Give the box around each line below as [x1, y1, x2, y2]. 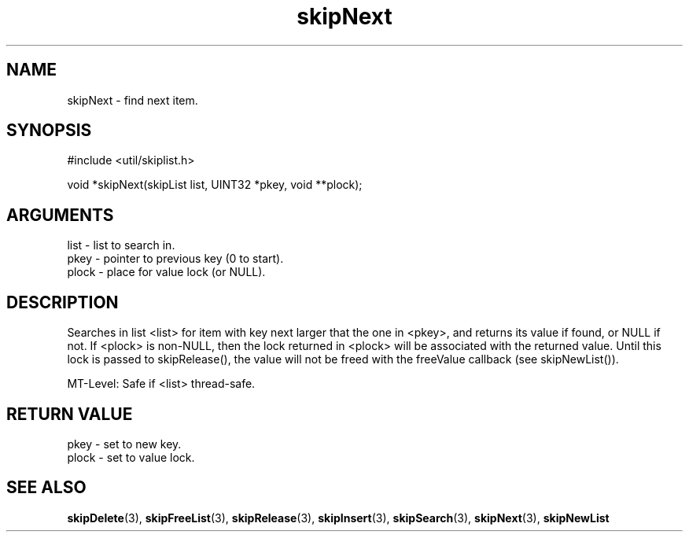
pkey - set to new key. [67, 437, 182, 451]
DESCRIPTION [6, 292, 119, 312]
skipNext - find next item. [67, 93, 198, 107]
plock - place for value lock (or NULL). [67, 265, 266, 279]
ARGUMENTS [6, 205, 114, 225]
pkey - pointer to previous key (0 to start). [67, 252, 284, 266]
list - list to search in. [67, 238, 175, 252]
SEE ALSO [6, 477, 87, 498]
